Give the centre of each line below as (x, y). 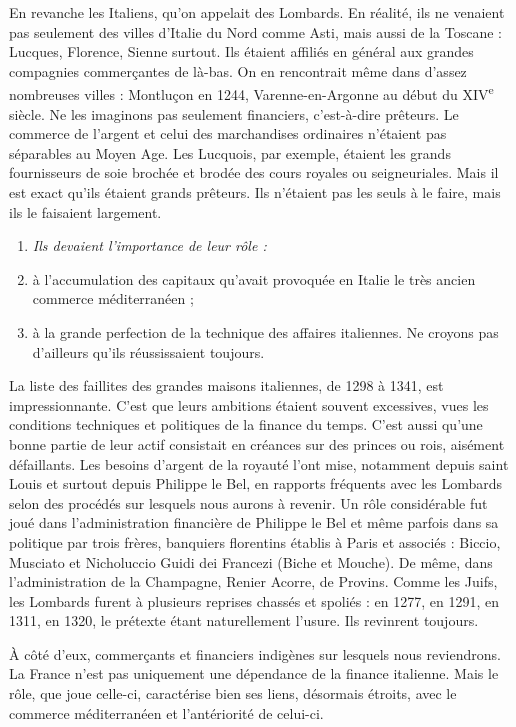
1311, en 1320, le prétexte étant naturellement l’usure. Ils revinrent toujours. (244, 620)
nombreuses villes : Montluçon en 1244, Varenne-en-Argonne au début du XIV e (251, 93)
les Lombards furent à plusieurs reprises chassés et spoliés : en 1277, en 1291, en (254, 600)
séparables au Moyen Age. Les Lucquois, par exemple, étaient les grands (230, 152)
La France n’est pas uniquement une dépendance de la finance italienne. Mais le (254, 673)
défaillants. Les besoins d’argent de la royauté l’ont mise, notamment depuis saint (259, 463)
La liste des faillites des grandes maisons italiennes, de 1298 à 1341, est (226, 385)
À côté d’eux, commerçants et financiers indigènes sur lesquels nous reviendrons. (255, 653)
